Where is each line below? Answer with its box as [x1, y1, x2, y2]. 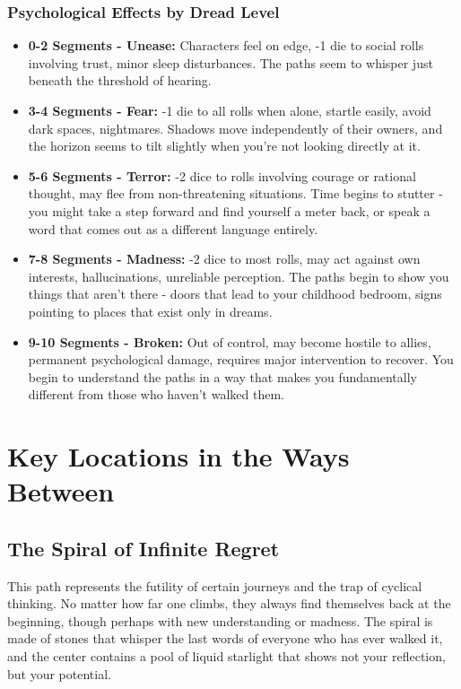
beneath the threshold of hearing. [28, 71, 212, 90]
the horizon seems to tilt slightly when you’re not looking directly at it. [28, 136, 421, 155]
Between [7, 473, 115, 510]
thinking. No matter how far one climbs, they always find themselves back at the [7, 594, 451, 613]
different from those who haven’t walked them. [28, 385, 284, 404]
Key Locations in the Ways [7, 438, 350, 475]
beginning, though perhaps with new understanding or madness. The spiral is [7, 611, 433, 630]
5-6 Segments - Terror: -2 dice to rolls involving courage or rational [28, 166, 416, 185]
